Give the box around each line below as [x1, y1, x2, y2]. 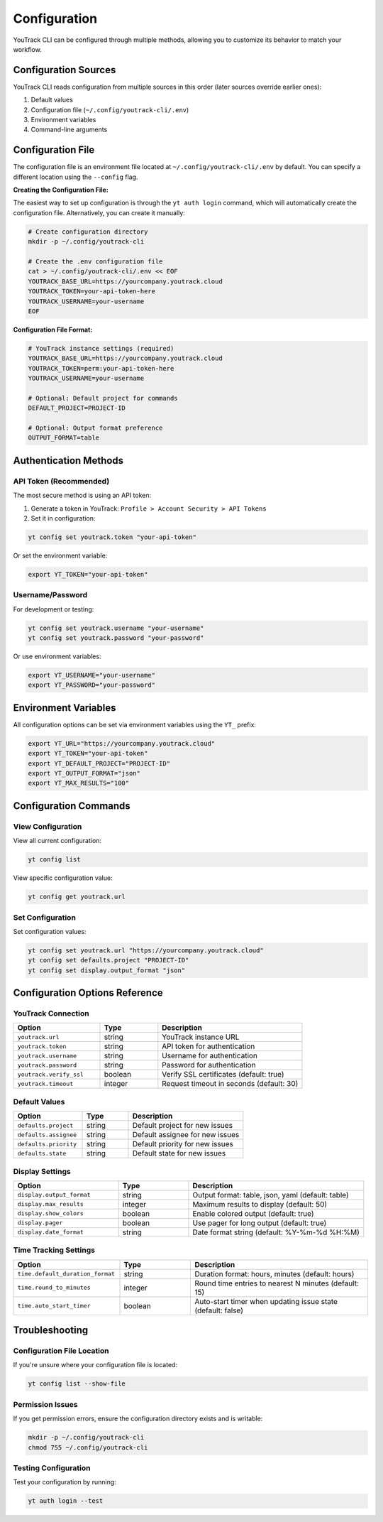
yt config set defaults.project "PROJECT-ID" [28, 956, 189, 964]
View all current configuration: [13, 837, 102, 845]
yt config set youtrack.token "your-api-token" [28, 533, 196, 541]
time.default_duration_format [17, 1270, 115, 1278]
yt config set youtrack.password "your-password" [28, 634, 204, 642]
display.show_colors [17, 1210, 84, 1217]
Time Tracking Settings [13, 1245, 96, 1255]
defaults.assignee [17, 1131, 77, 1138]
